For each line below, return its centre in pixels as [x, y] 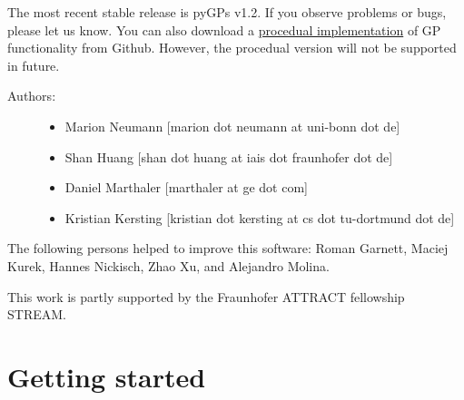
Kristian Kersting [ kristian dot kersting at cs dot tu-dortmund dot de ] [260, 217]
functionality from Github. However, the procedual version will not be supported [232, 48]
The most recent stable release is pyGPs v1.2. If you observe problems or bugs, [227, 12]
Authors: [32, 96]
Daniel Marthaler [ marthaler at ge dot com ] [186, 187]
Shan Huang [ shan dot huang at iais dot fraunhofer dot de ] [229, 156]
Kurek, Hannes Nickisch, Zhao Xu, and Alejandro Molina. [168, 265]
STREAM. [37, 314]
